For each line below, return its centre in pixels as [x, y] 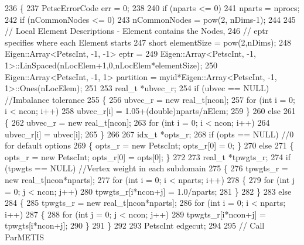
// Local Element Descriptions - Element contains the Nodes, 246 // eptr [137, 31]
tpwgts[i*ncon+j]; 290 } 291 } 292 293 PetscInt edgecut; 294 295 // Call [135, 225]
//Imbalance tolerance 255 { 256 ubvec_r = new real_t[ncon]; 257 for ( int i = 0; [150, 99]
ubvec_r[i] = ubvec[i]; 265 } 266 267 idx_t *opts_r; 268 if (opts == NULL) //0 [149, 134]
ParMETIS [24, 237]
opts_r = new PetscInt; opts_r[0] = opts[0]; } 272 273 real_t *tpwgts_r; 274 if [148, 156]
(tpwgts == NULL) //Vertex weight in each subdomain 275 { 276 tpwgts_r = [146, 168]
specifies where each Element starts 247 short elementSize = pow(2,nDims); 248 [148, 42]
